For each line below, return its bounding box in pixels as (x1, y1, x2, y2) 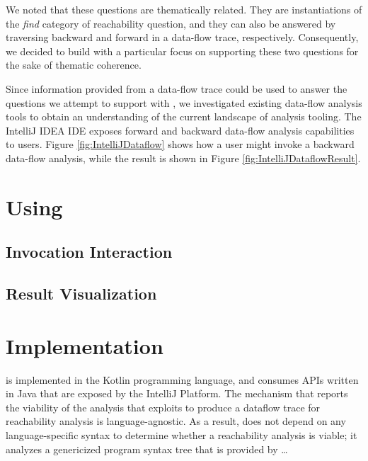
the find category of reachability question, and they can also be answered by (6, 16, 336, 30)
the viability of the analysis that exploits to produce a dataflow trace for (6, 399, 321, 414)
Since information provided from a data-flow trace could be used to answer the (6, 81, 347, 96)
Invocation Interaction (6, 241, 173, 263)
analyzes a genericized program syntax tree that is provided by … (6, 441, 288, 456)
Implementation (6, 331, 163, 360)
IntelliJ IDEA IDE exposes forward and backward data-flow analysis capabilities (6, 123, 355, 137)
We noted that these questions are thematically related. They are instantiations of (6, 2, 362, 16)
